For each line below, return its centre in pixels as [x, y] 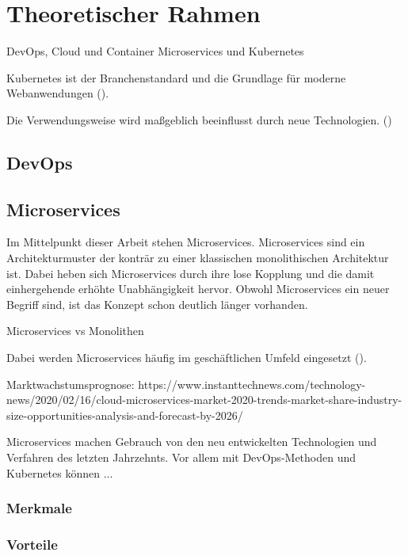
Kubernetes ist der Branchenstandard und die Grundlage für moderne [176, 77]
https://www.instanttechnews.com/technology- [252, 384]
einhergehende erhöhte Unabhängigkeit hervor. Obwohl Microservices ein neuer [198, 289]
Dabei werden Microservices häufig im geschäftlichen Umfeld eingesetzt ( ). [187, 358]
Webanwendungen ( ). [58, 93]
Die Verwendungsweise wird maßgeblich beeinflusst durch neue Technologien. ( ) [199, 119]
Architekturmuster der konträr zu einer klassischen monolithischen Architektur [198, 258]
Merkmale [39, 508]
